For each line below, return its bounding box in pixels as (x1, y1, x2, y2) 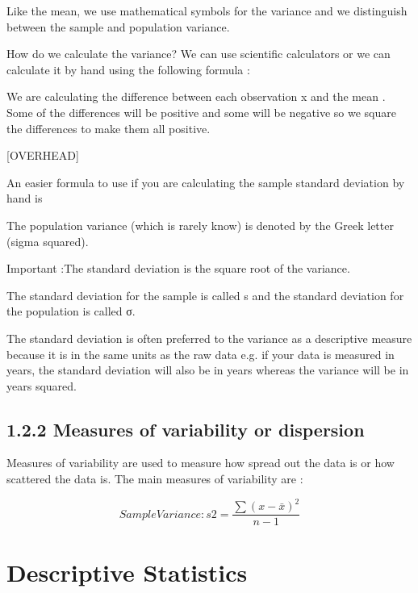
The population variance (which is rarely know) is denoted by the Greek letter (6, 216, 394, 233)
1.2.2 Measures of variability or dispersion (6, 416, 365, 441)
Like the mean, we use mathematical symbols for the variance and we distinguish (6, 2, 408, 19)
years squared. (6, 377, 77, 394)
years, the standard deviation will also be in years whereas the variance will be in (6, 361, 409, 378)
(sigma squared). (6, 232, 89, 249)
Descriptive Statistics (6, 556, 248, 589)
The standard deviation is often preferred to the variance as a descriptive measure (6, 329, 412, 346)
